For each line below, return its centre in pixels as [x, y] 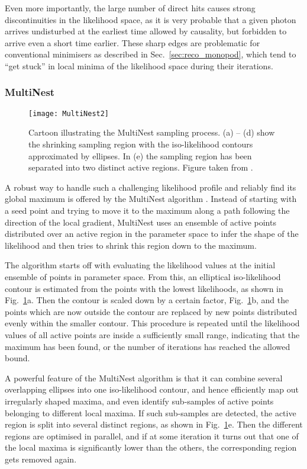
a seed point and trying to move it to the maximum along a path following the [147, 210]
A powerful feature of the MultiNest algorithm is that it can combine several [144, 378]
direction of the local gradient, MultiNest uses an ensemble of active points [140, 222]
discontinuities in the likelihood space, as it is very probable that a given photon [151, 19]
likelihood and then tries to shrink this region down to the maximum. [131, 245]
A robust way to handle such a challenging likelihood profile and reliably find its [151, 187]
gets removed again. [41, 459]
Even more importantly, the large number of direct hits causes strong [130, 8]
